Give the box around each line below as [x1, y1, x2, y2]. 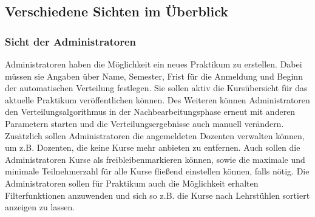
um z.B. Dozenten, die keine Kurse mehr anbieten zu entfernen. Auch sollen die [5, 141, 300, 154]
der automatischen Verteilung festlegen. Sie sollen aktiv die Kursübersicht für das [5, 81, 308, 94]
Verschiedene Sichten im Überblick [5, 2, 229, 21]
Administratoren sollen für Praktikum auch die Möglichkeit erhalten [5, 176, 259, 189]
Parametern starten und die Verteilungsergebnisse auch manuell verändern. [5, 117, 284, 129]
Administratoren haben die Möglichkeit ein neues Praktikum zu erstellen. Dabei [5, 58, 302, 70]
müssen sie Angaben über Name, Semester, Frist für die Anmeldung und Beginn [5, 69, 303, 82]
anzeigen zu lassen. [5, 201, 75, 213]
